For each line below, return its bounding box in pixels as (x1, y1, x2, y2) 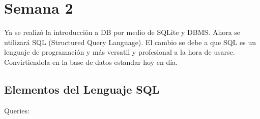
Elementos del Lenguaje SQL (4, 81, 160, 97)
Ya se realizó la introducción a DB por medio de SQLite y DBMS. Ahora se (4, 27, 241, 37)
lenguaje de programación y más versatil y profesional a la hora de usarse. (4, 47, 235, 57)
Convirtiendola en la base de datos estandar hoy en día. (4, 56, 178, 67)
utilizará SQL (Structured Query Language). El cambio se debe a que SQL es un (4, 36, 256, 47)
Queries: (4, 105, 30, 115)
